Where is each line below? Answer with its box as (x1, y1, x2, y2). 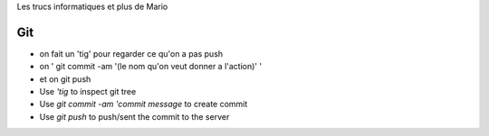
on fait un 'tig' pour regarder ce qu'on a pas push (39, 48, 224, 59)
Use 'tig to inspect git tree (39, 86, 137, 97)
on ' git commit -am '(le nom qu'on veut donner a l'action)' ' (39, 61, 263, 72)
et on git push (39, 73, 91, 85)
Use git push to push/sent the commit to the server (39, 111, 230, 122)
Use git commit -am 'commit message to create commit (39, 99, 248, 110)
